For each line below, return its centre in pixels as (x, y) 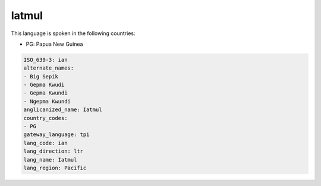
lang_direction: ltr (53, 151)
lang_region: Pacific (55, 168)
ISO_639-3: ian (45, 60)
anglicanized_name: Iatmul (63, 110)
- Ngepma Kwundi (47, 101)
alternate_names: (49, 68)
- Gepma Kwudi (44, 85)
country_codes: (45, 118)
